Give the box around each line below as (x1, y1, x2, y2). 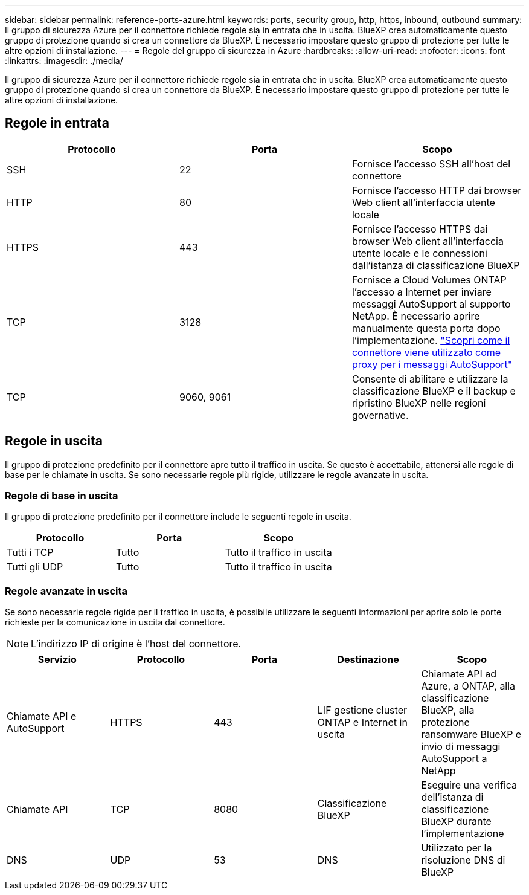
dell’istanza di (421, 791, 484, 804)
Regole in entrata (5, 115, 109, 131)
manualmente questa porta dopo (351, 321, 501, 334)
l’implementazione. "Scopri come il (351, 334, 510, 346)
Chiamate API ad (421, 668, 497, 680)
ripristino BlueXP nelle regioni (351, 396, 486, 409)
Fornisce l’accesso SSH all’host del (351, 157, 511, 170)
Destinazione (337, 653, 399, 666)
